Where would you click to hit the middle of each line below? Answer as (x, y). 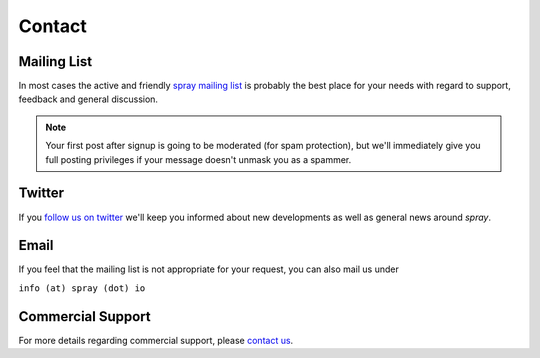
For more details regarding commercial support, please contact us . (156, 340)
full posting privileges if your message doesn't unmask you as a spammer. (198, 159)
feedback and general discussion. (88, 99)
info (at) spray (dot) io (82, 288)
